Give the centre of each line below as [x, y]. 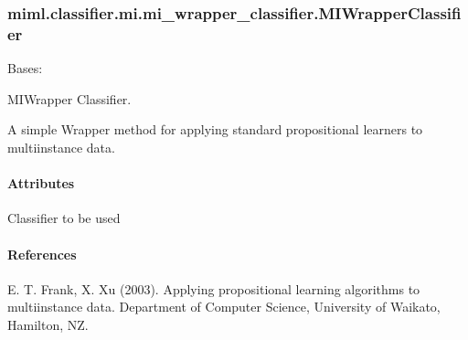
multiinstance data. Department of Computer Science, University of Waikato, [224, 307]
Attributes [41, 183]
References [42, 254]
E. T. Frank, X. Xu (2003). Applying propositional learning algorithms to [214, 288]
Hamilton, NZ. [48, 324]
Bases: [25, 68]
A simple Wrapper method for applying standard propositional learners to [215, 129]
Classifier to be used [64, 218]
